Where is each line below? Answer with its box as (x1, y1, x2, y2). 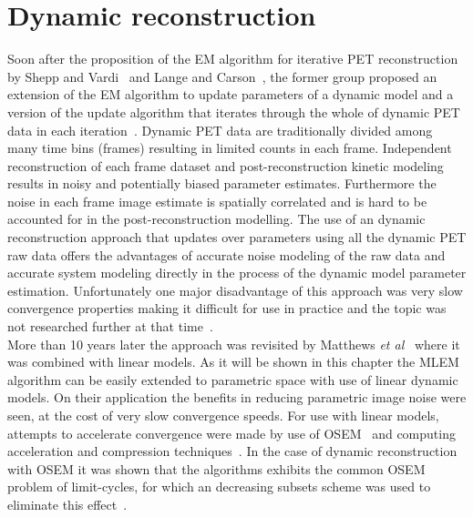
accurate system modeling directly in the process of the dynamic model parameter (7, 263, 467, 282)
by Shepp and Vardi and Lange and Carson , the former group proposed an (7, 66, 437, 86)
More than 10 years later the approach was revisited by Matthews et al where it (7, 334, 460, 353)
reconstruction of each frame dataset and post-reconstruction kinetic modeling (7, 156, 444, 175)
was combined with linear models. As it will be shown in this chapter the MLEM (7, 352, 459, 371)
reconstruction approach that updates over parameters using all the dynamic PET (7, 228, 467, 247)
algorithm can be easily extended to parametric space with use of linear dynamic (7, 370, 458, 389)
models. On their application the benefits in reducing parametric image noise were (7, 388, 467, 407)
